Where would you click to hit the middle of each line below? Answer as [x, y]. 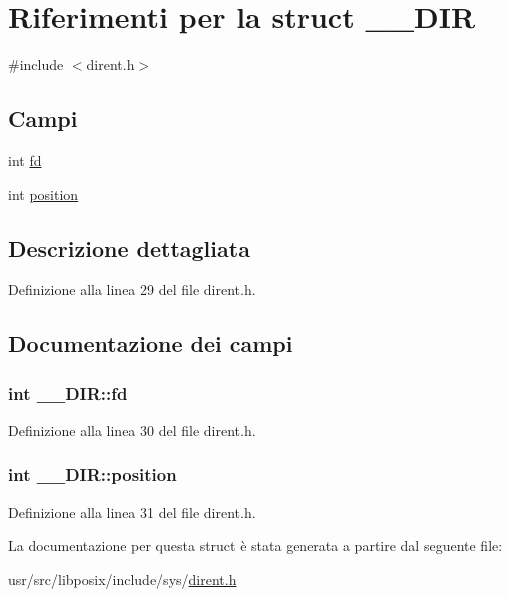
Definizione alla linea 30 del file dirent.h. [132, 429]
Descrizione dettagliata [129, 247]
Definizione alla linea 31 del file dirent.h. [132, 511]
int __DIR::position [92, 474]
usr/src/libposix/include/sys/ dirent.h [122, 578]
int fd [25, 159]
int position [43, 193]
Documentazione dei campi [150, 343]
